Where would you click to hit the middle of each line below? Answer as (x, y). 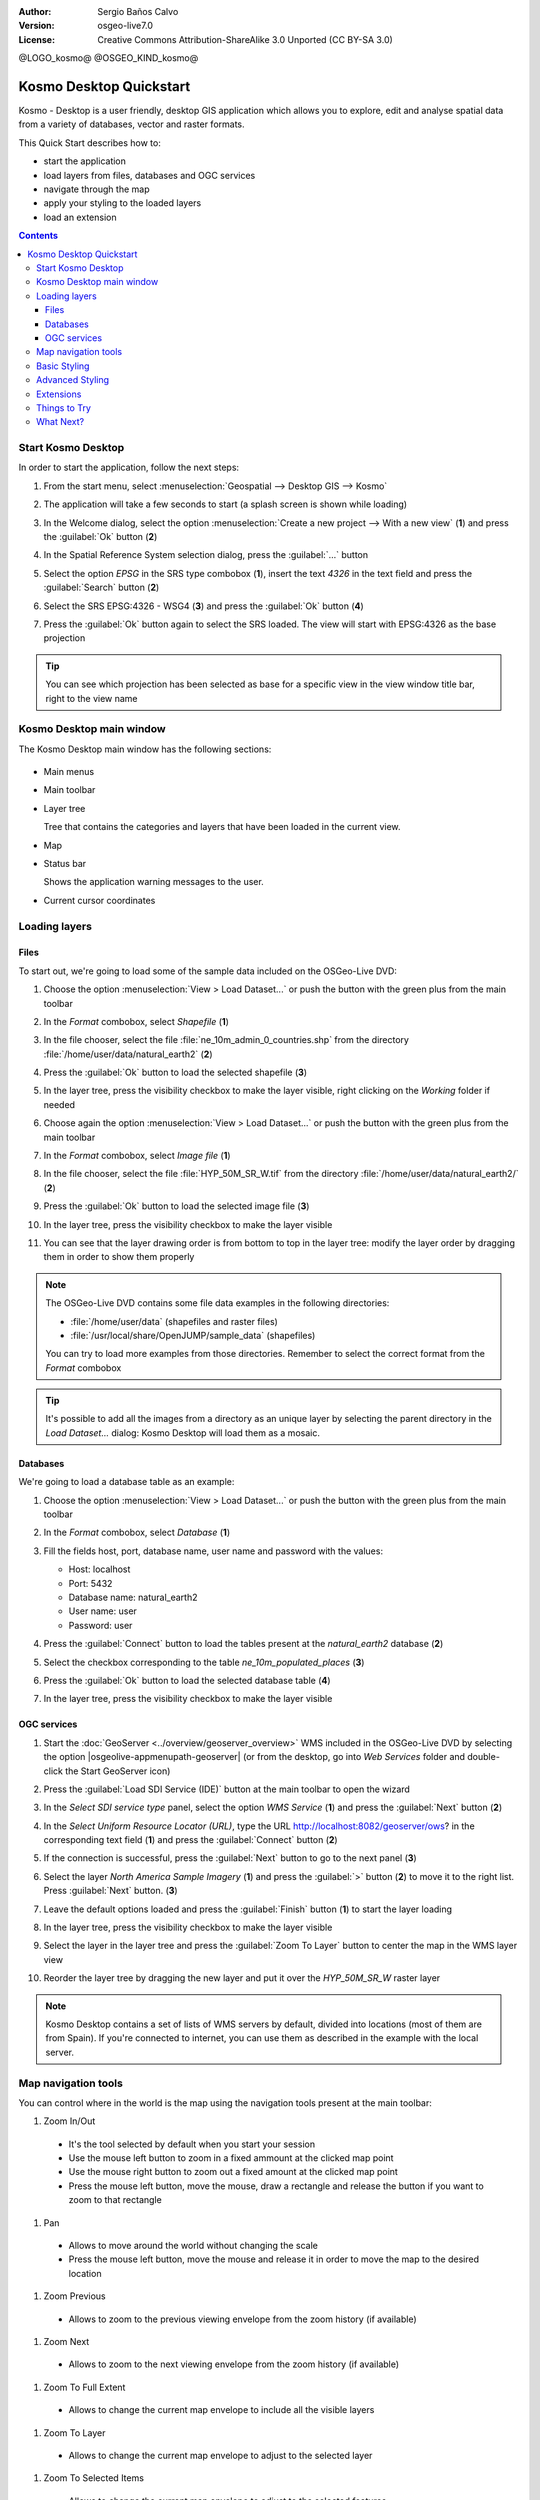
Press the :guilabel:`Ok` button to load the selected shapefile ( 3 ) (175, 1072)
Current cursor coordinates (99, 900)
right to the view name (92, 698)
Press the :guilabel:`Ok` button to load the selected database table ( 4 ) (187, 1680)
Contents (38, 236)
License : (36, 39)
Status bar (65, 863)
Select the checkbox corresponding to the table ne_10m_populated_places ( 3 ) (204, 1662)
